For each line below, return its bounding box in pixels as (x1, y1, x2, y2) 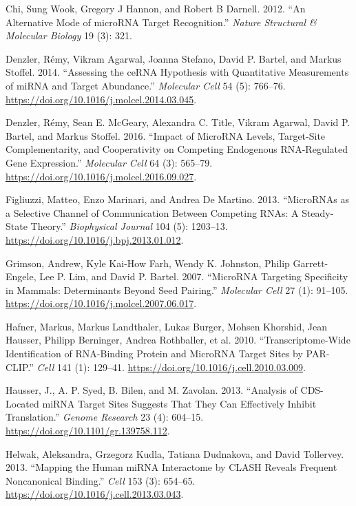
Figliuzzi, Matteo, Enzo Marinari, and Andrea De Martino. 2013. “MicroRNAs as (6, 192, 349, 207)
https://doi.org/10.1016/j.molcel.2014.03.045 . (6, 92, 197, 106)
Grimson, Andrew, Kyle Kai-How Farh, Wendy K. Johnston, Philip (6, 255, 290, 270)
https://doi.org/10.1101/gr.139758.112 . (6, 423, 170, 438)
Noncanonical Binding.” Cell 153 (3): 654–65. (6, 473, 196, 487)
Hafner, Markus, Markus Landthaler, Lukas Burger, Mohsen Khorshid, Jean (6, 319, 328, 333)
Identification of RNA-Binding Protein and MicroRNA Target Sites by (6, 346, 303, 361)
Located (6, 396, 39, 410)
